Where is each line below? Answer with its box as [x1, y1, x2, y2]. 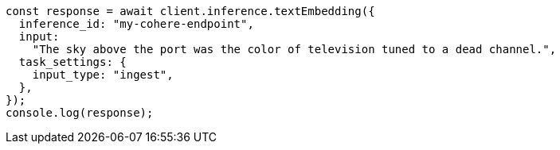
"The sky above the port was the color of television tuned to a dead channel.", [32, 43, 557, 56]
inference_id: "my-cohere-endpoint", [18, 17, 254, 30]
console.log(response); [6, 106, 154, 119]
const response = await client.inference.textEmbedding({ [6, 5, 375, 17]
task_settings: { [18, 56, 127, 68]
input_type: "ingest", [32, 68, 174, 81]
